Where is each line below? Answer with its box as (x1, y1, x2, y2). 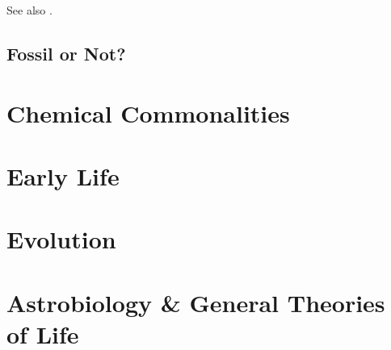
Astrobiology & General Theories (6, 285, 385, 319)
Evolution (6, 223, 116, 256)
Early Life (6, 159, 120, 192)
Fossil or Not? (6, 40, 126, 65)
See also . (6, 2, 53, 18)
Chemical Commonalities (6, 96, 290, 129)
